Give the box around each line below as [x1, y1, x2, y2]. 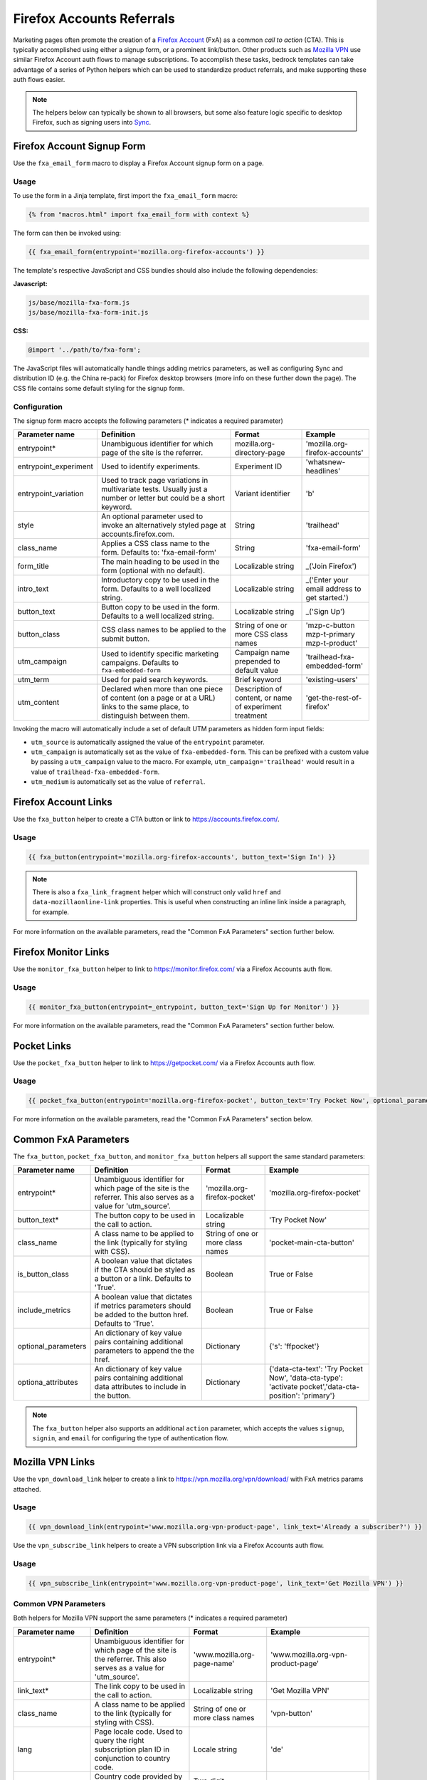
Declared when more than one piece [100, 684, 223, 694]
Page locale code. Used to [94, 1727, 183, 1737]
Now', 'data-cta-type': [268, 1373, 343, 1383]
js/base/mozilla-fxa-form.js [28, 298, 130, 306]
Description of [235, 684, 283, 694]
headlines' [305, 466, 341, 476]
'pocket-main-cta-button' [268, 1237, 355, 1247]
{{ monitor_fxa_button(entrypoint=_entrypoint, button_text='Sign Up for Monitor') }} [28, 1002, 340, 1011]
